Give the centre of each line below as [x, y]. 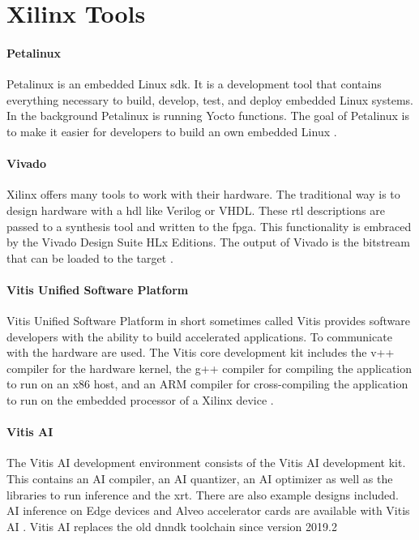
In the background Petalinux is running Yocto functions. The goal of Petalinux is [208, 116]
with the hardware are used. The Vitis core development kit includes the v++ [201, 352]
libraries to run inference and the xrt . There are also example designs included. [203, 494]
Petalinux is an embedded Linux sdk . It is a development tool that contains [194, 84]
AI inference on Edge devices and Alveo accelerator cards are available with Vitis [208, 510]
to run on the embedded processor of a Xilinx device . [140, 400]
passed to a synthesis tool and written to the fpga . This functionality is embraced [209, 226]
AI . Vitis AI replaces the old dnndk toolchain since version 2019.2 [172, 526]
